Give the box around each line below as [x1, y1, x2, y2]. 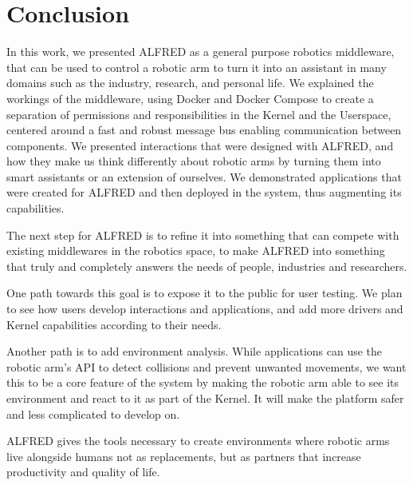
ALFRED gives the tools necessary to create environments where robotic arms [6, 432, 390, 449]
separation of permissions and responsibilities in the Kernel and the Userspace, [6, 105, 391, 122]
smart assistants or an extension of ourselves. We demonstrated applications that [6, 168, 402, 185]
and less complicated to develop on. [6, 405, 180, 422]
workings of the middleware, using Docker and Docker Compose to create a [6, 89, 374, 106]
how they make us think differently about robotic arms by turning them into [6, 153, 381, 169]
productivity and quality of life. [6, 463, 160, 480]
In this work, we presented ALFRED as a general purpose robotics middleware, [6, 43, 395, 60]
